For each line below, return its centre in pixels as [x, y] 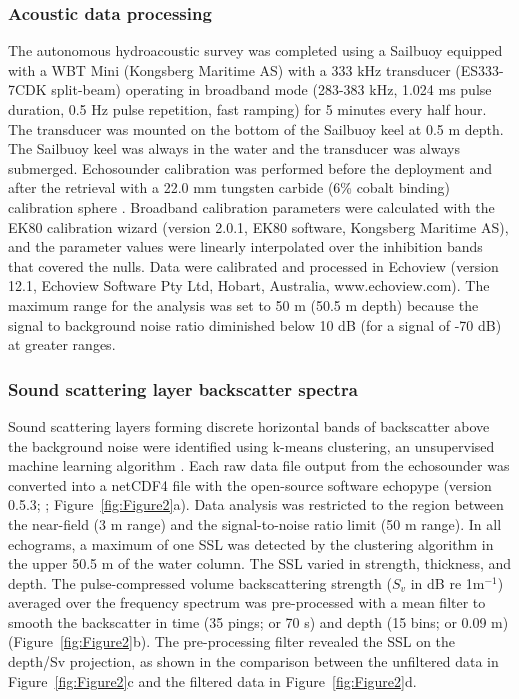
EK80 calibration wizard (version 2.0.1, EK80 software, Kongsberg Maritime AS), [258, 226]
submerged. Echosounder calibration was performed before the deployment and [250, 167]
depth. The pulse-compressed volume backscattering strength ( [200, 582]
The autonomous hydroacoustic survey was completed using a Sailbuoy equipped [255, 50]
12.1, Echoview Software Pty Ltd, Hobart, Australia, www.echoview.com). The [249, 285]
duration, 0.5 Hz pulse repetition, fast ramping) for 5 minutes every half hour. [247, 109]
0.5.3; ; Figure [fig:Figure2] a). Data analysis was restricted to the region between [256, 504]
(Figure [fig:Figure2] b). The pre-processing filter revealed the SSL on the [232, 641]
